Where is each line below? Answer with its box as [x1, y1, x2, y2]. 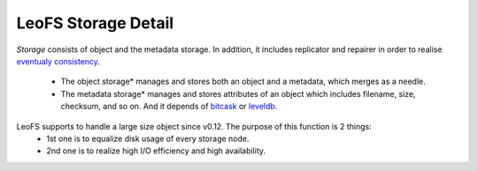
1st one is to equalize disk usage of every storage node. [46, 133, 250, 144]
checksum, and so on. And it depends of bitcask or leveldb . [60, 101, 278, 112]
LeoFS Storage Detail [16, 13, 174, 33]
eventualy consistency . [16, 56, 101, 66]
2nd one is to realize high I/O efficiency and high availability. [46, 145, 266, 156]
